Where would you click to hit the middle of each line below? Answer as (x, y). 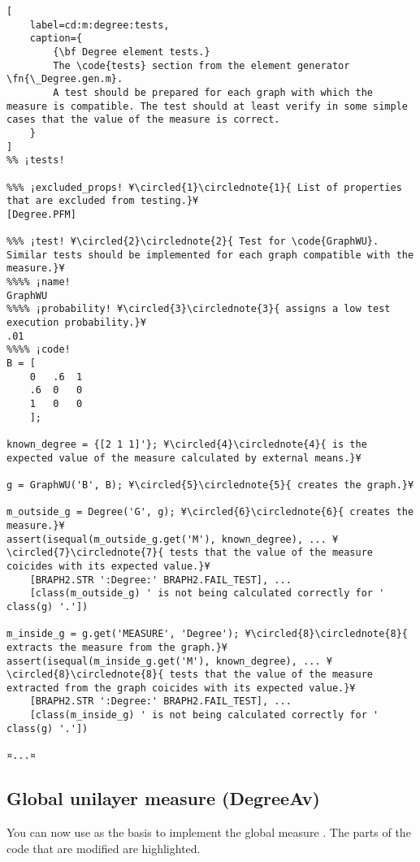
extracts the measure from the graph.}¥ (117, 647)
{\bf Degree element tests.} (132, 52)
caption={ (56, 39)
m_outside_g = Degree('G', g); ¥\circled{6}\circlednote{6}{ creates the (210, 512)
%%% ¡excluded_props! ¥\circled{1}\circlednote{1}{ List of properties (204, 187)
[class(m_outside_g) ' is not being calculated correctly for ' (207, 593)
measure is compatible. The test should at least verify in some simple (207, 106)
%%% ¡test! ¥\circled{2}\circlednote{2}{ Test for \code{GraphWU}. (193, 242)
